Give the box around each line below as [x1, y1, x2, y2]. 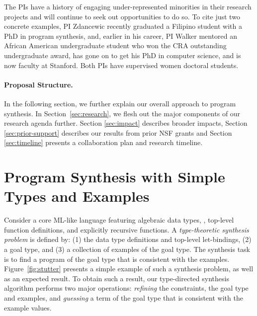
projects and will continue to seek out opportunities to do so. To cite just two [4, 11, 240, 21]
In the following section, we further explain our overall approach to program [4, 98, 236, 108]
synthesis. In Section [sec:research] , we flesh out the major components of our [4, 108, 241, 118]
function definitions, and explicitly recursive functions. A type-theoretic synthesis [4, 224, 249, 235]
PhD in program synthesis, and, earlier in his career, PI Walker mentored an [4, 30, 238, 41]
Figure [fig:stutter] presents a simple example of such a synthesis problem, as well [4, 263, 254, 274]
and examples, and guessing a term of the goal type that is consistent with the [4, 292, 243, 303]
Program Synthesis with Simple [4, 166, 225, 187]
